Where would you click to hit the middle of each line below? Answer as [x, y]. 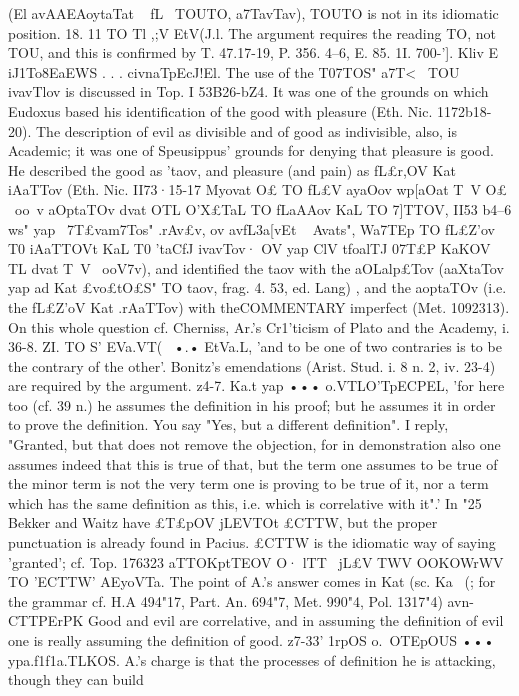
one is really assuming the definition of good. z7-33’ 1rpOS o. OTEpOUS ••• [251, 640]
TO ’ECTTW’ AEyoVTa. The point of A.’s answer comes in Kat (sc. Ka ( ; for [252, 581]
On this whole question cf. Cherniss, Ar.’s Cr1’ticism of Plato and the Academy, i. [259, 326]
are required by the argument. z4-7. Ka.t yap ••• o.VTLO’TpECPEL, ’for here [256, 385]
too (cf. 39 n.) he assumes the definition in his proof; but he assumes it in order [252, 404]
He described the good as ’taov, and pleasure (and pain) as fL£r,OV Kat [232, 169]
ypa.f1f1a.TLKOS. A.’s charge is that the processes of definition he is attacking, [252, 659]
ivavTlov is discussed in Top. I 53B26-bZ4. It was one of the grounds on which [248, 91]
